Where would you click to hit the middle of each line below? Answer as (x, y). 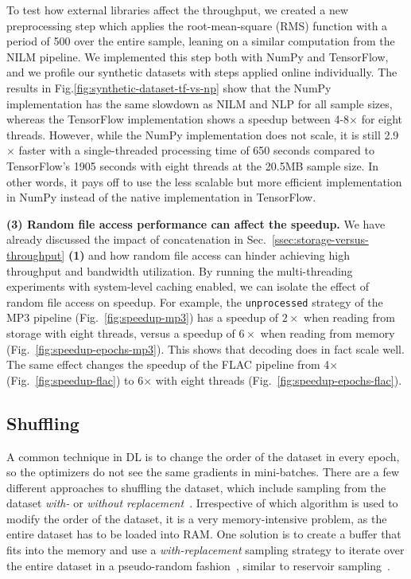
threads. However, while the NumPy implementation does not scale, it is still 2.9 (203, 134)
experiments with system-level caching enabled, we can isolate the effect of (188, 286)
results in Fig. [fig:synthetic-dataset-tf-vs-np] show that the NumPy (169, 87)
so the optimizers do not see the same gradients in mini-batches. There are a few (203, 472)
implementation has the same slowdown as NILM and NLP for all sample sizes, (200, 103)
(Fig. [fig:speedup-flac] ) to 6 (75, 379)
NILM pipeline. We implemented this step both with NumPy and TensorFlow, (198, 56)
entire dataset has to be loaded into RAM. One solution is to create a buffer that (204, 534)
